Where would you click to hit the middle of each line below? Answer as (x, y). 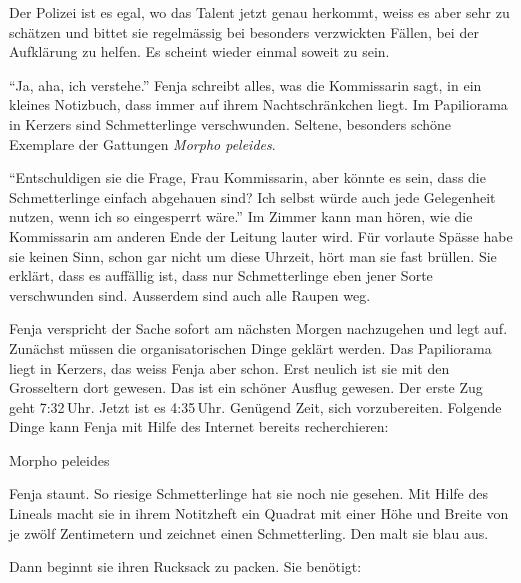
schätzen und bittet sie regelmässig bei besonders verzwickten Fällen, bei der (244, 31)
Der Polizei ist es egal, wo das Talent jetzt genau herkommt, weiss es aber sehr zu (259, 12)
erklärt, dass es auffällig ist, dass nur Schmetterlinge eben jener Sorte (221, 275)
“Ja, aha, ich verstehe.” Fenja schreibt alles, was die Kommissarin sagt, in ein (245, 84)
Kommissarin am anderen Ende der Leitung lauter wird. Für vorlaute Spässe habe (261, 235)
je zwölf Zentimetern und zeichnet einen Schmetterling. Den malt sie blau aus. (249, 532)
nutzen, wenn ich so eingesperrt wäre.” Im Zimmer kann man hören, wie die (241, 216)
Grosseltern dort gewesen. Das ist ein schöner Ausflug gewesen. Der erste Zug (246, 387)
